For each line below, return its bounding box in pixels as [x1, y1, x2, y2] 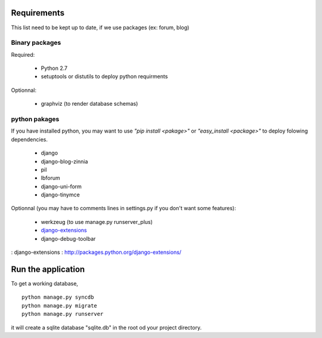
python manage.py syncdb [21, 294, 94, 301]
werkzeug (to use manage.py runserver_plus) [41, 218, 153, 225]
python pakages [11, 115, 60, 123]
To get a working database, [11, 279, 79, 287]
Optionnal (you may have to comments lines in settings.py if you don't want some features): [11, 205, 237, 212]
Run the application [11, 264, 85, 274]
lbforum [41, 174, 60, 182]
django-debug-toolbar [41, 235, 96, 242]
